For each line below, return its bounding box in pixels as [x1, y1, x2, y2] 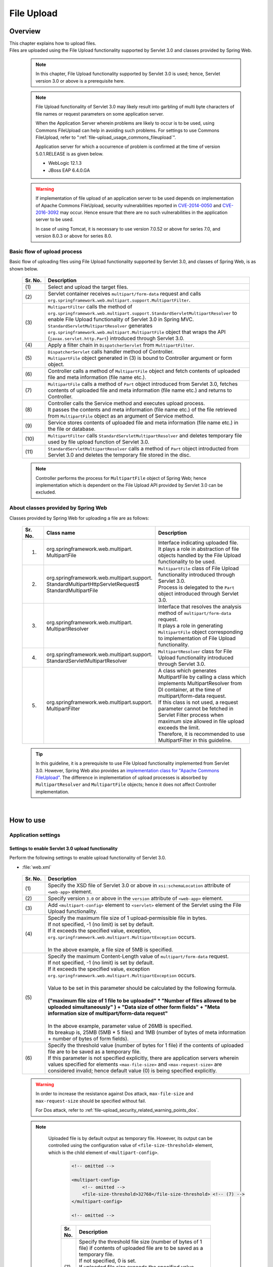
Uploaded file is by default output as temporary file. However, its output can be [48, 1135, 213, 1141]
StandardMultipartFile [46, 587, 98, 594]
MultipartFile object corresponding [158, 628, 243, 636]
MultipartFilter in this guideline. [158, 736, 232, 743]
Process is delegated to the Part [158, 583, 235, 590]
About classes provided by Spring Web [9, 504, 107, 511]
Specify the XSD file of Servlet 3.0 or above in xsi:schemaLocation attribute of [48, 882, 231, 889]
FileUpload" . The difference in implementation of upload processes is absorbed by [35, 774, 207, 780]
